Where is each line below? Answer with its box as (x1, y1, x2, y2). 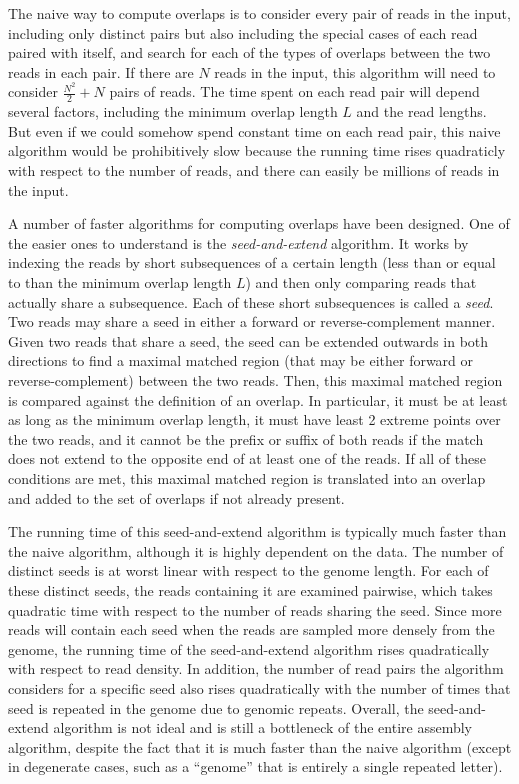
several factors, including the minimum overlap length (8, 101, 338, 122)
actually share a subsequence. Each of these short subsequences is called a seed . (8, 291, 494, 312)
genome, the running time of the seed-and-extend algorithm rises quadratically (8, 638, 490, 659)
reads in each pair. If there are (8, 61, 194, 82)
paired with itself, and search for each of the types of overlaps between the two (8, 42, 491, 63)
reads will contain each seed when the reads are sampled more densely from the (8, 619, 495, 640)
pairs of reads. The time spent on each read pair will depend (109, 81, 480, 102)
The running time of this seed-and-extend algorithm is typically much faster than (8, 521, 507, 542)
